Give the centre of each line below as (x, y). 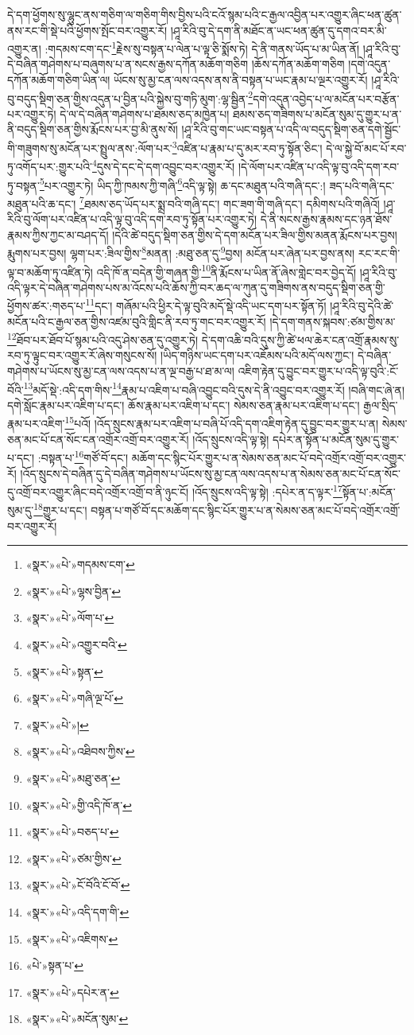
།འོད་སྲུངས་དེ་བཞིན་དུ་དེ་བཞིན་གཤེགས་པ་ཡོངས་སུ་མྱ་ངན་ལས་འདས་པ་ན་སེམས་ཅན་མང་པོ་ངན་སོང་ (210, 473)
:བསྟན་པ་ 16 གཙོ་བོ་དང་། (83, 456)
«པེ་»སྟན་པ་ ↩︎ (54, 965)
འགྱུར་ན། (24, 48)
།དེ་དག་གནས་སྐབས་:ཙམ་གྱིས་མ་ (333, 321)
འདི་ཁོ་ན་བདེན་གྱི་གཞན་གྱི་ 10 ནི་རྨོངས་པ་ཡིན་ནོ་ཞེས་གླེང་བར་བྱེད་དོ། (226, 270)
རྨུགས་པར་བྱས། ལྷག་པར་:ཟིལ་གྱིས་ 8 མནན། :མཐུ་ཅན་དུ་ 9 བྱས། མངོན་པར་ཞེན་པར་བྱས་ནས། (181, 252)
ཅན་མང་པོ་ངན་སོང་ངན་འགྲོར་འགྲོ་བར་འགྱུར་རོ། (98, 439)
